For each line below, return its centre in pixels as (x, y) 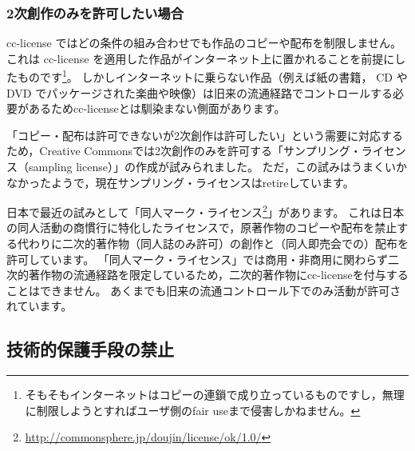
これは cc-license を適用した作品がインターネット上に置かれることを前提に (201, 58)
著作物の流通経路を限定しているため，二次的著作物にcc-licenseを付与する (218, 275)
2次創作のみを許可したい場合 (95, 12)
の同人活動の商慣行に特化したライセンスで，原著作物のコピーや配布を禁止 (202, 227)
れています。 (40, 306)
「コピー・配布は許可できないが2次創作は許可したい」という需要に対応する (205, 135)
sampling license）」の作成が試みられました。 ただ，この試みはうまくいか (217, 167)
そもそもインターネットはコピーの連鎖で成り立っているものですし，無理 (215, 395)
